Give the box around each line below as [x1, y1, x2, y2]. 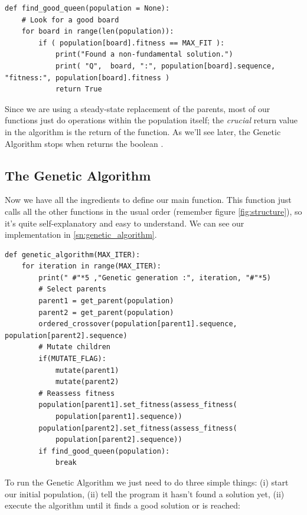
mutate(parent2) [55, 378, 119, 386]
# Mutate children [38, 343, 110, 352]
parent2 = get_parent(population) [38, 308, 174, 317]
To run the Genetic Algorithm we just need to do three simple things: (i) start [5, 475, 289, 488]
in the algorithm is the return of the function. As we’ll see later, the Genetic [5, 125, 281, 137]
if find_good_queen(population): [38, 447, 170, 455]
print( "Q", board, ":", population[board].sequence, [55, 61, 276, 70]
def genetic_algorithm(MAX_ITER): [5, 250, 141, 259]
